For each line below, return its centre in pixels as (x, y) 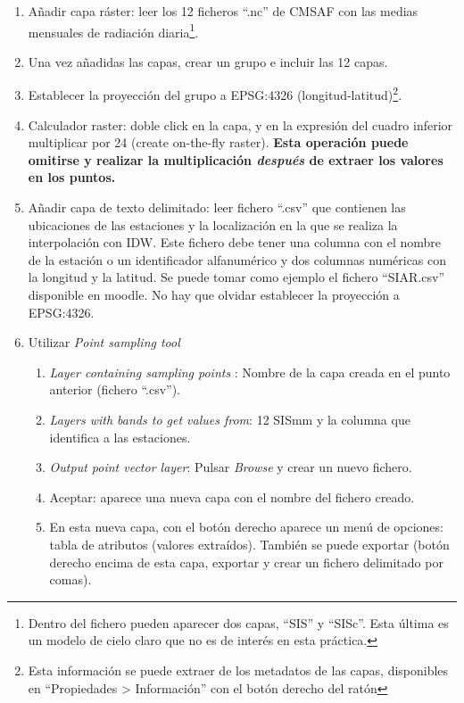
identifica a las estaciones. (120, 437)
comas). (70, 579)
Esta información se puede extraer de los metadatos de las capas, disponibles (238, 670)
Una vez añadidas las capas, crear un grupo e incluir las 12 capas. (208, 61)
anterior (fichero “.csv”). (115, 389)
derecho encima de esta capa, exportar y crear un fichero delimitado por (246, 562)
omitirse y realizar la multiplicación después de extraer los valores (236, 159)
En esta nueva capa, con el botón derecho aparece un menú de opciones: (246, 527)
